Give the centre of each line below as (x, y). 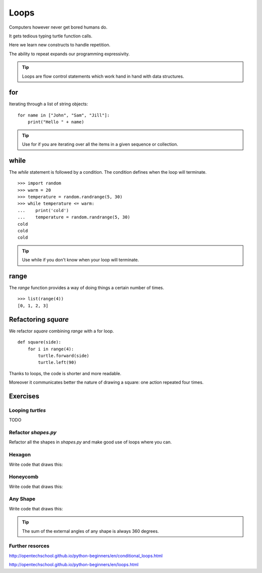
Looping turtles (27, 410)
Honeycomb (24, 477)
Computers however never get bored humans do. (58, 27)
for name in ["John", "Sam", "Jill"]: (64, 115)
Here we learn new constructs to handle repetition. (60, 45)
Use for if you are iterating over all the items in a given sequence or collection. (100, 144)
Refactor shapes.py (33, 433)
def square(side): (40, 342)
